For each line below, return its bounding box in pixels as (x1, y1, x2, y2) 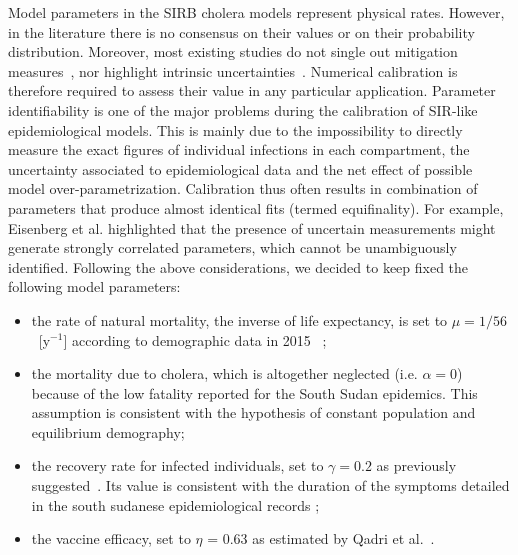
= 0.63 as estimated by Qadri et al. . (207, 528, 435, 549)
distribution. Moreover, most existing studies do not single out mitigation (8, 41, 458, 62)
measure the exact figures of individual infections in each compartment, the (8, 139, 470, 160)
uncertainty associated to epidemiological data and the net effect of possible (8, 158, 473, 179)
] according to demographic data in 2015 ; (63, 329, 327, 350)
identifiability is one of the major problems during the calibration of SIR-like (8, 99, 478, 120)
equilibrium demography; (31, 421, 185, 442)
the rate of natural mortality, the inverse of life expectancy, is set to (31, 309, 448, 330)
